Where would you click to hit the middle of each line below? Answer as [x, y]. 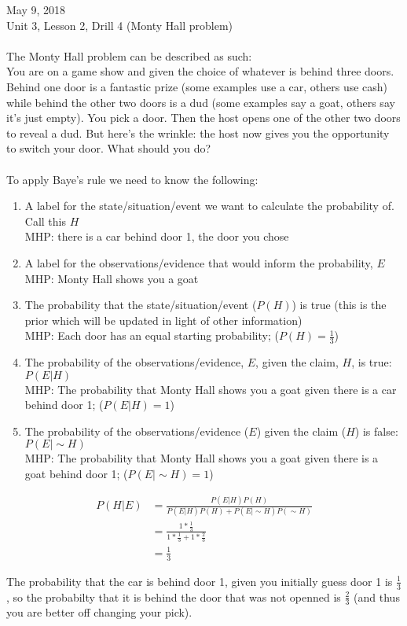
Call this [45, 221]
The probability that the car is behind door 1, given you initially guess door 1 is [200, 581]
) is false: [376, 431]
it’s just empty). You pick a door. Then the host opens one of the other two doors [203, 118]
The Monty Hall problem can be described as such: [129, 55]
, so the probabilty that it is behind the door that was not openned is [174, 597]
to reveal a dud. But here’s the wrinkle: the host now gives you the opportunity [198, 133]
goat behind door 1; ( [76, 474]
